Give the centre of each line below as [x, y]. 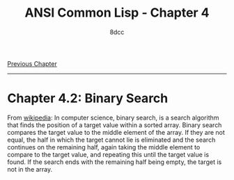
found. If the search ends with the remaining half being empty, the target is [115, 162]
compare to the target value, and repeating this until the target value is [108, 154]
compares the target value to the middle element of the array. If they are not [116, 132]
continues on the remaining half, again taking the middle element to [104, 147]
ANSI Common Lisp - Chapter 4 [117, 13]
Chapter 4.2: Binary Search [88, 98]
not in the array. [30, 169]
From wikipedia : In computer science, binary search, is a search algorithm [113, 117]
